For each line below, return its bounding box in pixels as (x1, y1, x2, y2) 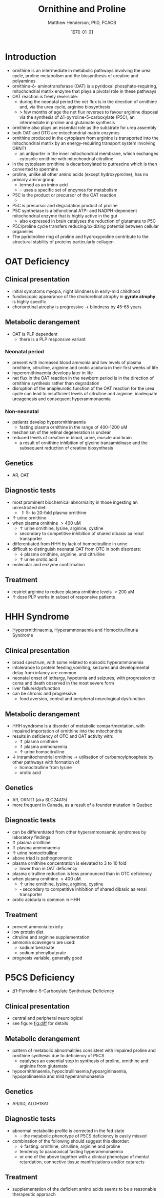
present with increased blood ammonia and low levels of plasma (12, 359, 142, 365)
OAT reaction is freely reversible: (12, 93, 78, 99)
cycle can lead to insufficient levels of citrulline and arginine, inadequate (12, 390, 158, 396)
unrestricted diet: (12, 504, 47, 510)
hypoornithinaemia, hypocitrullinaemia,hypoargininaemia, (12, 1069, 128, 1074)
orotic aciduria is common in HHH (12, 897, 81, 902)
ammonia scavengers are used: (12, 939, 76, 945)
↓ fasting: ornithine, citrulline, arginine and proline (19, 1143, 121, 1149)
